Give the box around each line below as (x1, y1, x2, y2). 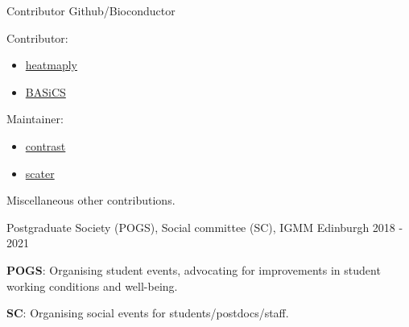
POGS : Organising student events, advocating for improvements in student (6, 261, 381, 278)
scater (25, 164, 55, 181)
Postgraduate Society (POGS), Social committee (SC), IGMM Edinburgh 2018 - (6, 218, 403, 235)
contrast (25, 137, 66, 154)
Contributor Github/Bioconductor (6, 2, 176, 19)
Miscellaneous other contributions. (6, 192, 176, 209)
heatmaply (25, 56, 77, 73)
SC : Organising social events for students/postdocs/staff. (6, 304, 289, 321)
